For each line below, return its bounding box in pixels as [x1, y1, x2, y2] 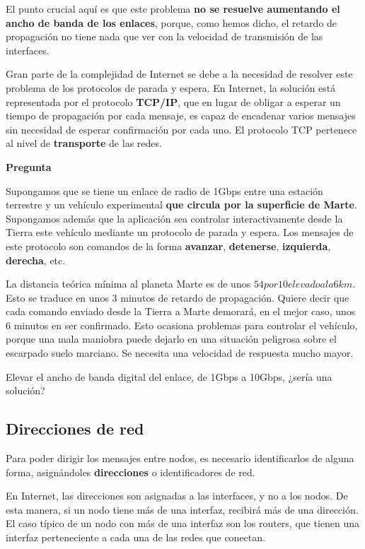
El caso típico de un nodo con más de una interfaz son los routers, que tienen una [6, 516, 360, 531]
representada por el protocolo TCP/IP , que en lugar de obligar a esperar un [6, 94, 341, 109]
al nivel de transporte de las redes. [6, 136, 162, 150]
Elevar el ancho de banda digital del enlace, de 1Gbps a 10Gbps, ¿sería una [6, 369, 332, 384]
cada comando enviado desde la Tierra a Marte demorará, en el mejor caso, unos [6, 304, 356, 319]
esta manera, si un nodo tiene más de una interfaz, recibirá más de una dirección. [6, 502, 359, 516]
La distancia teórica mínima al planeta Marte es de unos [6, 276, 251, 291]
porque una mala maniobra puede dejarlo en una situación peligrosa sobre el [6, 331, 337, 346]
